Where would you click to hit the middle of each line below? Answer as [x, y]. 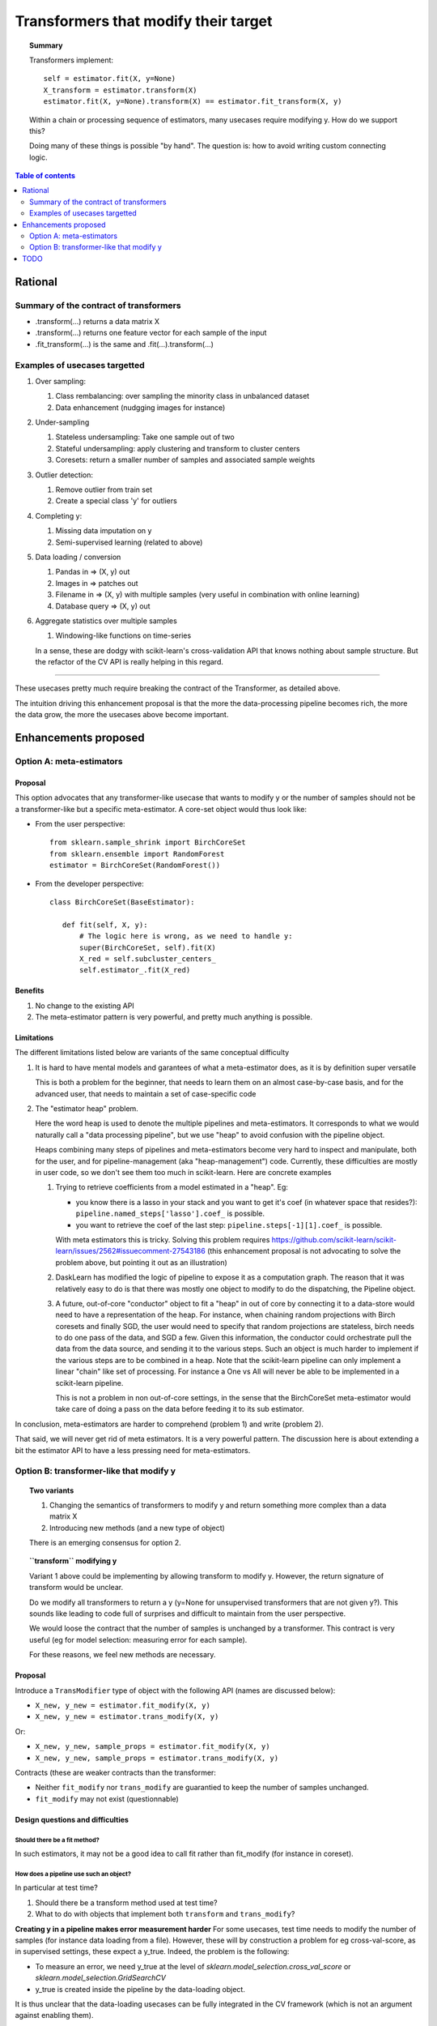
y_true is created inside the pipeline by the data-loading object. [140, 1989]
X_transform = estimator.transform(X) [120, 90]
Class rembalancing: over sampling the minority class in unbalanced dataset [182, 396]
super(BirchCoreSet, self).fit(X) [148, 947]
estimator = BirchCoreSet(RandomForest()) [135, 866]
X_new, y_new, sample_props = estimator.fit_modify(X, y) [153, 1747]
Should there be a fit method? [57, 1840]
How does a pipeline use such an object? [73, 1874]
